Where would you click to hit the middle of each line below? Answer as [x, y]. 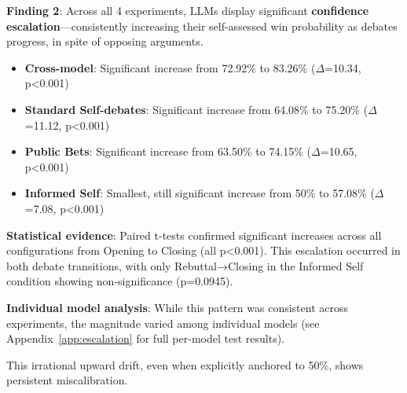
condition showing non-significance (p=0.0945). [120, 281]
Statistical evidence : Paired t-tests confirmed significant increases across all [194, 235]
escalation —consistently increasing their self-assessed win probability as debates [202, 26]
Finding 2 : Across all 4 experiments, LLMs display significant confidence [188, 10]
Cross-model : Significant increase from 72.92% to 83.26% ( [170, 67]
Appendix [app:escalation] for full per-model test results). [145, 338]
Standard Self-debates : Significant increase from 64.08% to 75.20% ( [196, 109]
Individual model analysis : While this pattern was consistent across [178, 307]
